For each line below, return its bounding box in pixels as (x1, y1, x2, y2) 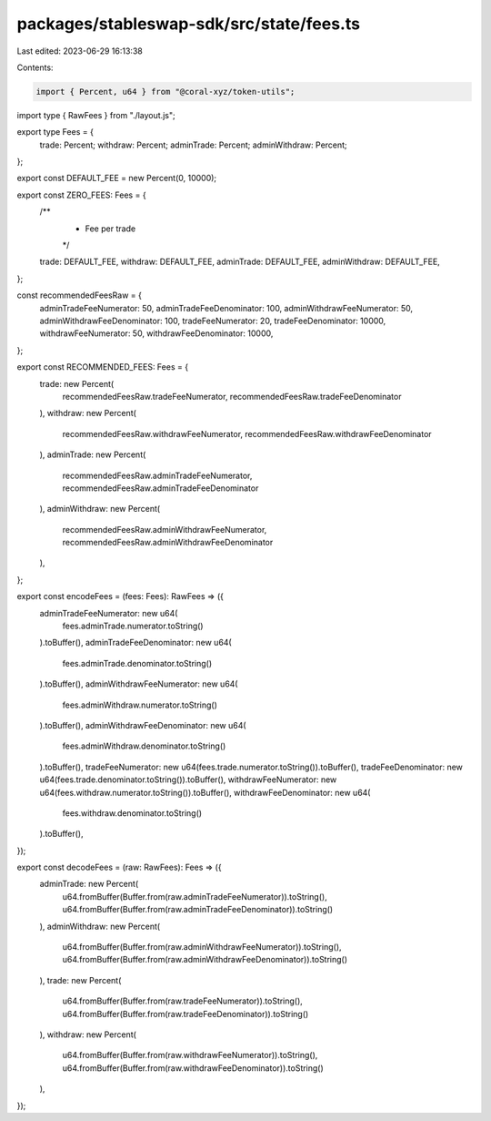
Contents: (16, 62, 54, 73)
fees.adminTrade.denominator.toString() (62, 657, 213, 668)
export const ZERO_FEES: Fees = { (16, 189, 146, 200)
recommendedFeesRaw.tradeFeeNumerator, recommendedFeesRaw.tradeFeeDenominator (62, 391, 402, 402)
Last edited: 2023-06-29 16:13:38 (16, 46, 143, 56)
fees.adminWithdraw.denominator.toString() (62, 740, 226, 751)
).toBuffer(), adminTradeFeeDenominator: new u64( (39, 637, 232, 648)
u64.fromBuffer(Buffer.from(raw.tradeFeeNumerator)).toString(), (62, 995, 304, 1006)
